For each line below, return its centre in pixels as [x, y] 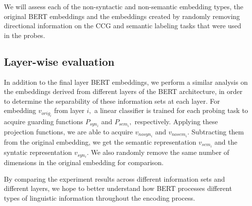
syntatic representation [38, 152]
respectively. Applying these [176, 121]
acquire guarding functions [44, 121]
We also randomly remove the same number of [160, 152]
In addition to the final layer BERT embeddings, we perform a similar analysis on [126, 82]
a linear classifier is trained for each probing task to [171, 110]
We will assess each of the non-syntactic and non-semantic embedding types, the [124, 6]
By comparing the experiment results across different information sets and [115, 178]
